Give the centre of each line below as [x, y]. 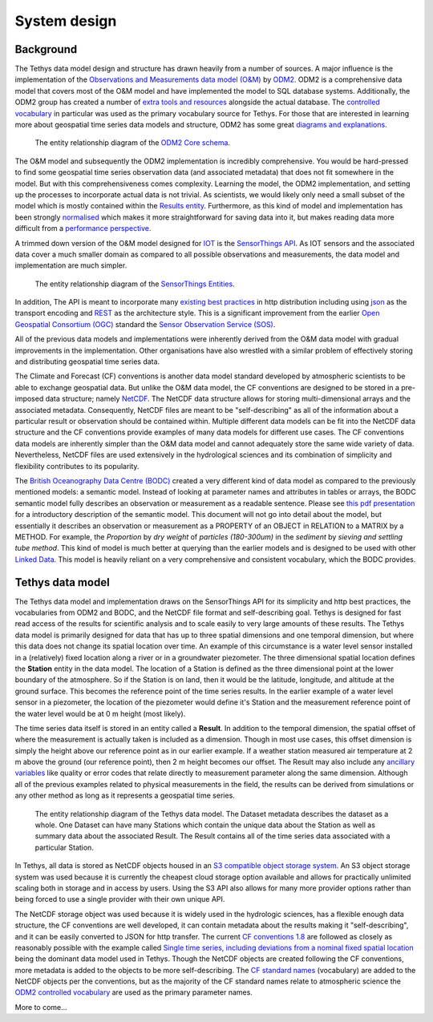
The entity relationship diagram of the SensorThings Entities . [135, 284]
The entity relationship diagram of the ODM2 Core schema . [133, 143]
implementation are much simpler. [71, 265]
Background [46, 49]
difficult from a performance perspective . [83, 228]
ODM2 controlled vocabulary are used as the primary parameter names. [134, 992]
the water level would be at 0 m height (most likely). [100, 713]
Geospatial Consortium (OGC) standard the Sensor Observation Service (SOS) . [145, 324]
